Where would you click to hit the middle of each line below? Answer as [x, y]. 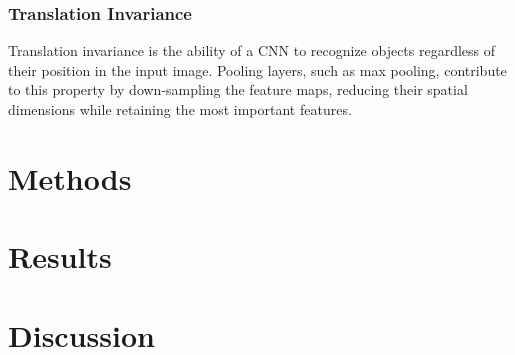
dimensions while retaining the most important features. [180, 109]
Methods [70, 177]
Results [60, 256]
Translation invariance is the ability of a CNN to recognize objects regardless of [252, 50]
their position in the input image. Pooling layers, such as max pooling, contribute [257, 69]
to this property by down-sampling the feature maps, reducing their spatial [238, 89]
